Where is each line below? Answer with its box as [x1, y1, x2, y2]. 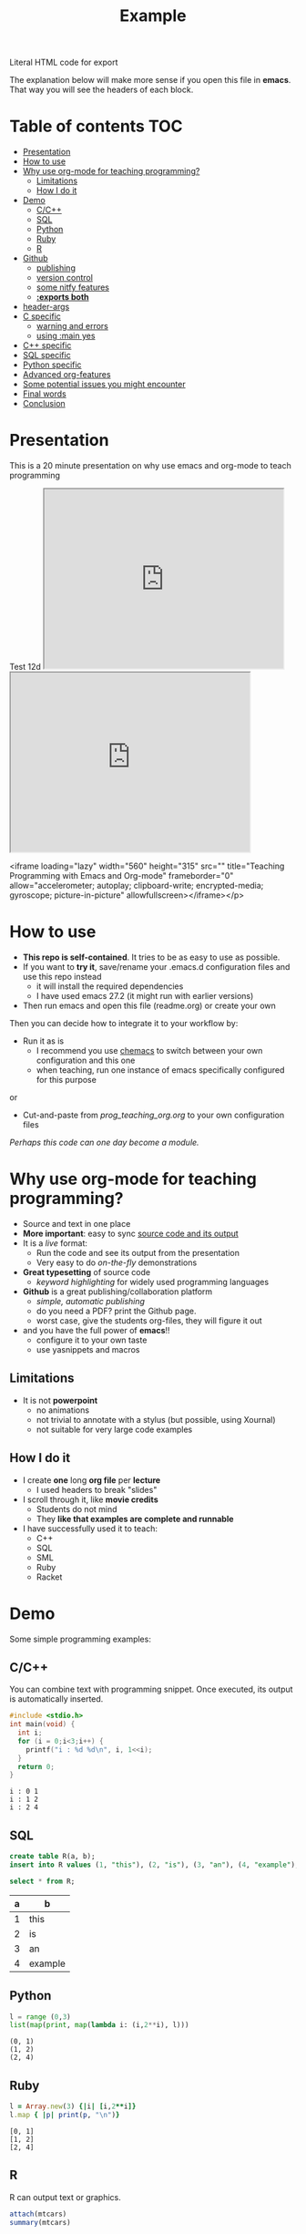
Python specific [22, 359, 82, 370]
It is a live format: [22, 1237, 88, 1249]
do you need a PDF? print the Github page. [36, 1305, 197, 1316]
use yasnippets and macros [36, 1343, 140, 1354]
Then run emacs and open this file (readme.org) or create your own [22, 1000, 276, 1011]
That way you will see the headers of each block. [9, 84, 194, 96]
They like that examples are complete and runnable [36, 1513, 234, 1524]
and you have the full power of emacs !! [22, 1324, 170, 1335]
